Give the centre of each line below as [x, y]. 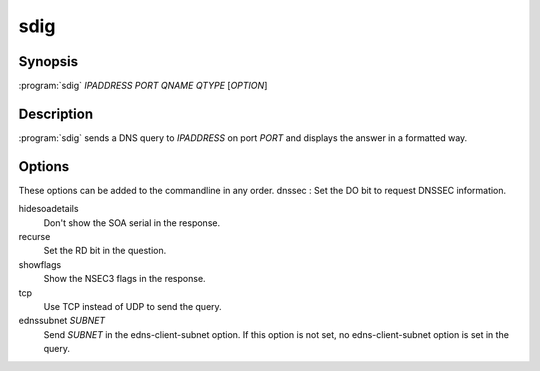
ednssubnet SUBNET [62, 321]
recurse [34, 237]
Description [56, 113]
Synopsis [48, 61]
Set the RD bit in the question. [105, 251]
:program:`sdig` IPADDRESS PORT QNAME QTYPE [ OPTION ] [143, 86]
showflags [40, 264]
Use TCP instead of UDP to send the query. [132, 306]
